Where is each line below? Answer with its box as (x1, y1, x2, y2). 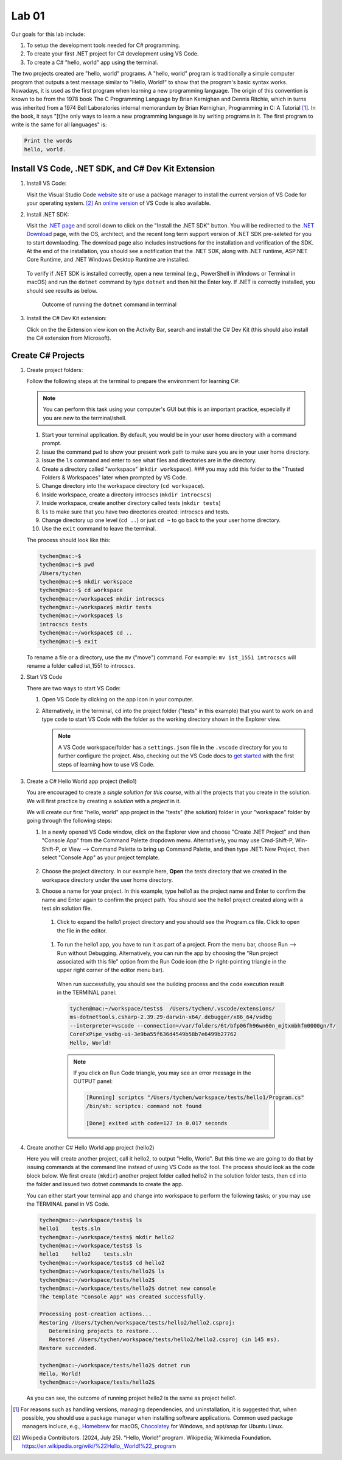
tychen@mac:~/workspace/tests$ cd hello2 (39, 1259, 165, 1266)
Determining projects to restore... (49, 1327, 158, 1334)
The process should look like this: (26, 536, 111, 543)
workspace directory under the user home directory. (41, 876, 173, 884)
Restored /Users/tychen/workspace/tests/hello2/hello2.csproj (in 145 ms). (49, 1336, 280, 1343)
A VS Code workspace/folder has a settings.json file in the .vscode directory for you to (58, 743, 288, 751)
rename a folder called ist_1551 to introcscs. (26, 662, 135, 669)
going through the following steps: (26, 817, 113, 825)
